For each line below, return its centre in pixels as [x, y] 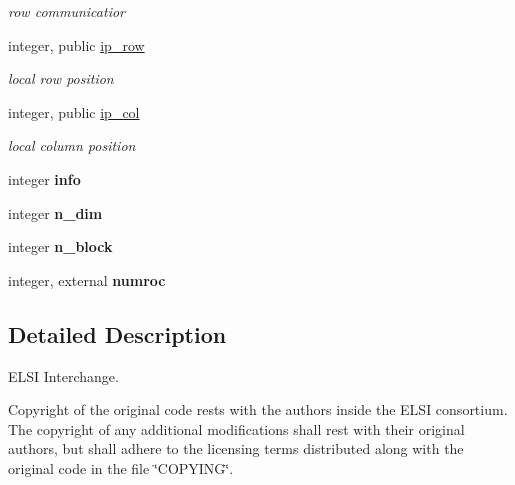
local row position [61, 78]
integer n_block [60, 246]
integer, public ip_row [76, 44]
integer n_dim [55, 212]
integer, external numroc [87, 279]
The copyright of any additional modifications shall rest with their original [236, 428]
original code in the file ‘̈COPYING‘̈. [121, 467]
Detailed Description [117, 333]
